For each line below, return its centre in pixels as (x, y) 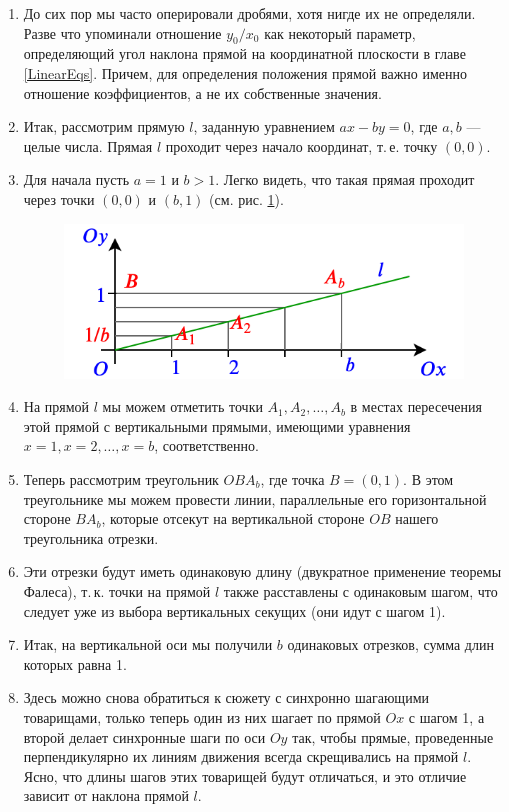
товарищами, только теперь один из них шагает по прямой (202, 716)
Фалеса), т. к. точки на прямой (117, 591)
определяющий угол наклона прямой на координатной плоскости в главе (244, 53)
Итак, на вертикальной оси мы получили (148, 644)
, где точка (292, 479)
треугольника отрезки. (91, 537)
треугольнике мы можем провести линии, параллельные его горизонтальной (255, 498)
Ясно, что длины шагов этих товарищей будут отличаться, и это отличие (245, 775)
